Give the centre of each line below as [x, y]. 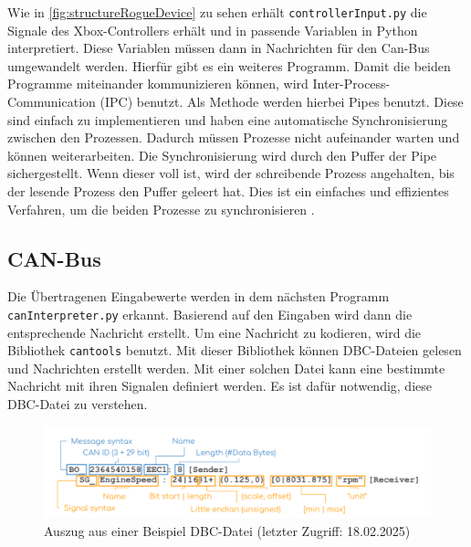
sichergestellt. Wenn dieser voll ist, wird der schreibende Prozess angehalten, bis [231, 173]
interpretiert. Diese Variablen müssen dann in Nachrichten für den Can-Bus [219, 48]
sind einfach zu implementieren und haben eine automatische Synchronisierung [228, 119]
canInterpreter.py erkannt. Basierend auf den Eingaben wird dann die [210, 314]
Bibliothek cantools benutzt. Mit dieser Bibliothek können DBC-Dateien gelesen [235, 350]
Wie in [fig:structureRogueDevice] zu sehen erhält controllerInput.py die [217, 12]
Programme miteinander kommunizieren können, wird [158, 84]
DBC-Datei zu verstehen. [78, 404]
